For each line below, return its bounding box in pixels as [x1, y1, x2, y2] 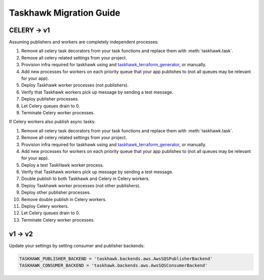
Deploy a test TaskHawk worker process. [21, 162, 104, 168]
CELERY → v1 [9, 26, 50, 34]
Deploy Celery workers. [21, 204, 69, 209]
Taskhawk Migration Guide [9, 7, 121, 18]
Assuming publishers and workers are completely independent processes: [9, 39, 159, 45]
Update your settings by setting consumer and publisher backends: [9, 243, 145, 249]
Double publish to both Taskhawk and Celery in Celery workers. [21, 176, 150, 181]
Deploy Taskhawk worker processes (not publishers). [21, 82, 129, 88]
